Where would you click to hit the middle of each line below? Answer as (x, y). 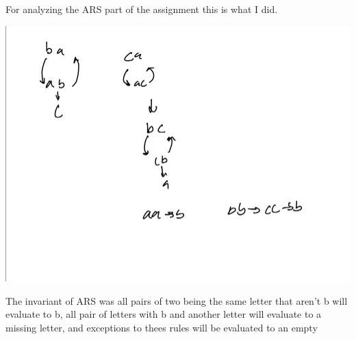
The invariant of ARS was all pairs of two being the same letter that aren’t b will (177, 300)
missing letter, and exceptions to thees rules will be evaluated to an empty (162, 327)
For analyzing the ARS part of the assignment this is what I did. (142, 9)
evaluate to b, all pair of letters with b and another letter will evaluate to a (164, 314)
